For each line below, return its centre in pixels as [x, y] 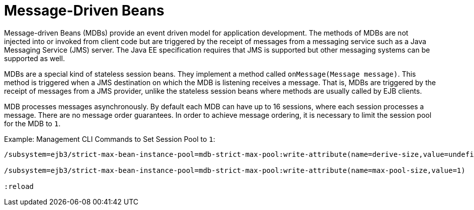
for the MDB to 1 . [32, 123]
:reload [19, 186]
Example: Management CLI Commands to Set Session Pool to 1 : [110, 139]
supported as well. [35, 58]
